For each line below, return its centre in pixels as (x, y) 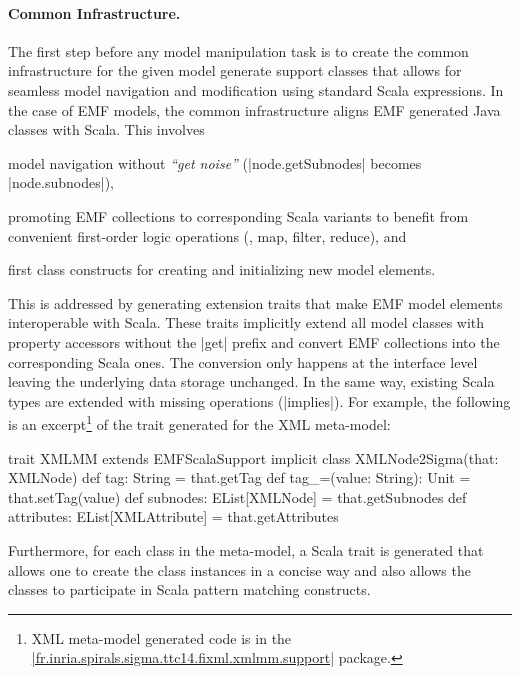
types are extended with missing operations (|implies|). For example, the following (259, 400)
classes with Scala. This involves (106, 129)
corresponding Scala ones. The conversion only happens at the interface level (243, 361)
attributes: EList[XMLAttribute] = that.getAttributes (173, 516)
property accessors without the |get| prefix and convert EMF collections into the (254, 341)
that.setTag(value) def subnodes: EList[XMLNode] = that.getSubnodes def (237, 496)
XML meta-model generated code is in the (161, 637)
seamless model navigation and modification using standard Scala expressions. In (256, 89)
